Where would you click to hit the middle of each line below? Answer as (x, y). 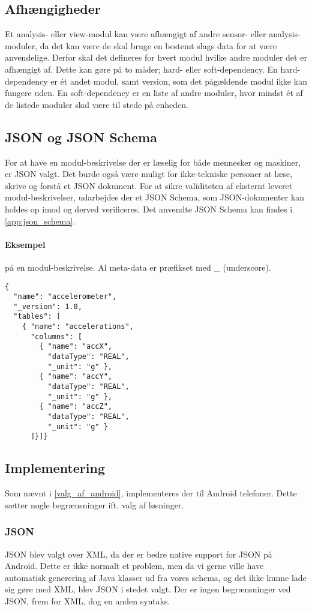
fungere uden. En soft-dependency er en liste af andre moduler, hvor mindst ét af (154, 93)
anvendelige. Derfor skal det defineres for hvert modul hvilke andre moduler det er (156, 57)
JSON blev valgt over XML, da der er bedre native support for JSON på (139, 554)
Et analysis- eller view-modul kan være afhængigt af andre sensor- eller (136, 34)
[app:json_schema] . (40, 221)
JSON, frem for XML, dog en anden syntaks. (88, 601)
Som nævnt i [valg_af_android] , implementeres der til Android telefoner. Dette (151, 493)
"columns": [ (56, 336)
